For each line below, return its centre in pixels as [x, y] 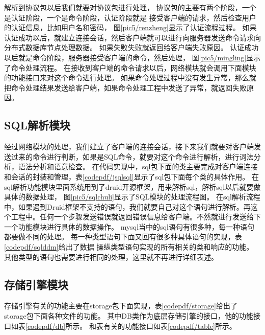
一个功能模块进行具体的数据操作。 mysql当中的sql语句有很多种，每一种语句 [129, 226]
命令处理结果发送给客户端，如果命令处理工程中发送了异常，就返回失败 [129, 87]
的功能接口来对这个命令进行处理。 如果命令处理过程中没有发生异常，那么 [127, 77]
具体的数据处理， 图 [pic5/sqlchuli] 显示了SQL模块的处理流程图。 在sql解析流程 [132, 197]
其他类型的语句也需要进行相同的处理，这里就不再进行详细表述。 [111, 256]
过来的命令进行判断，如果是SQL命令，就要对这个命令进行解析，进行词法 [132, 156]
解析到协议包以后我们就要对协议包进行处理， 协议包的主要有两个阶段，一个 [130, 7]
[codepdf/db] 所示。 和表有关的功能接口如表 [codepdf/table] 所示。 [131, 326]
